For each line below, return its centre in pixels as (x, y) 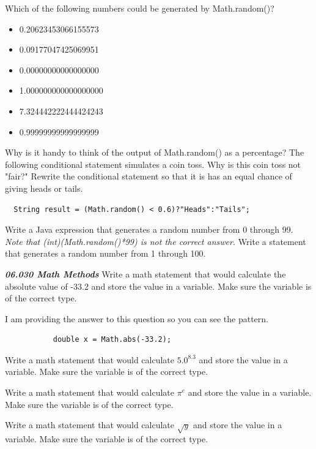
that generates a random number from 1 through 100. (105, 253)
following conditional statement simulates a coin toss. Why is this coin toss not (153, 164)
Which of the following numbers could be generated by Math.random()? (140, 8)
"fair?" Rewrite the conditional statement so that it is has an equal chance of (149, 176)
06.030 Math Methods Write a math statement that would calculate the (145, 274)
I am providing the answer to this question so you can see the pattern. (137, 318)
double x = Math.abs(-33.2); (112, 340)
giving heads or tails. (44, 188)
